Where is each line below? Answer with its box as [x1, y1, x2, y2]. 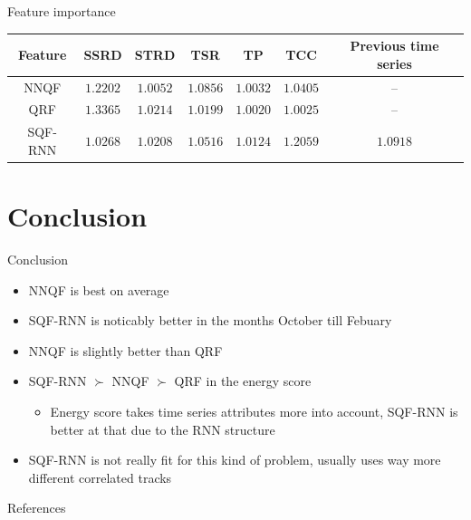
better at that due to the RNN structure [50, 419, 275, 438]
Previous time [350, 36, 439, 55]
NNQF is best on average [28, 280, 169, 299]
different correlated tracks [28, 467, 172, 486]
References [7, 498, 66, 517]
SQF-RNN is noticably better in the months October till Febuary [28, 311, 392, 330]
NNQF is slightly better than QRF [28, 341, 223, 360]
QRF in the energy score [174, 371, 312, 390]
